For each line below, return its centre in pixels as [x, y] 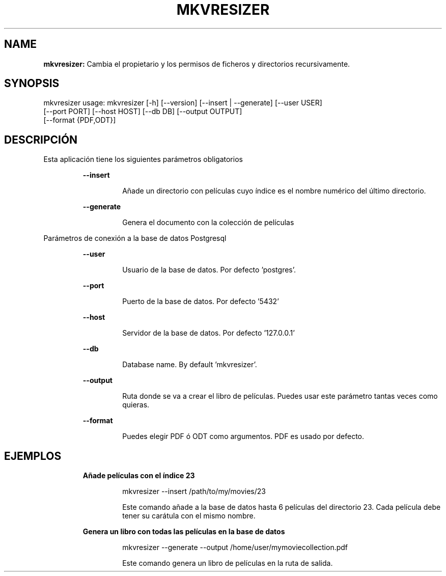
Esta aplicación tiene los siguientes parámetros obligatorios [143, 159]
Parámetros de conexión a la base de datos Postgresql [135, 238]
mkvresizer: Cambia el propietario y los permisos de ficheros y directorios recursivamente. [197, 64]
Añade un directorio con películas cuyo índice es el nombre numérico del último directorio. [274, 191]
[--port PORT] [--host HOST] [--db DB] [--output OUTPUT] [143, 112]
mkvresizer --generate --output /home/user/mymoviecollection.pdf [235, 547]
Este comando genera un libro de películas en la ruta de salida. [228, 563]
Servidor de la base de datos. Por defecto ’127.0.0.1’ [208, 333]
